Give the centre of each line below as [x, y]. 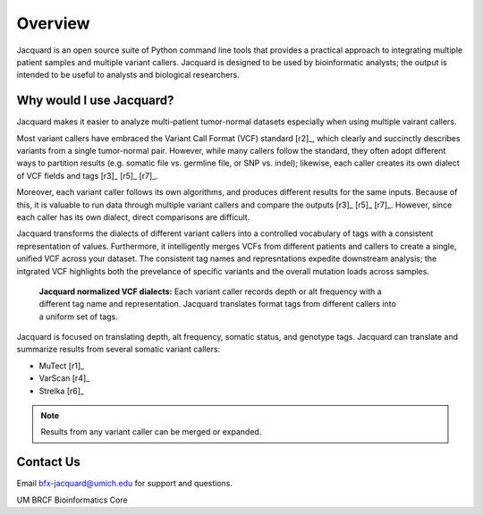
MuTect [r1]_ [62, 366]
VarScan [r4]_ [64, 378]
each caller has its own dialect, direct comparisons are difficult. [133, 217]
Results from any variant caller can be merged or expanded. [151, 432]
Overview [53, 23]
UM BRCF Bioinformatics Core [72, 500]
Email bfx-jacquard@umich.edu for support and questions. [124, 484]
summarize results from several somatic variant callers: [119, 350]
